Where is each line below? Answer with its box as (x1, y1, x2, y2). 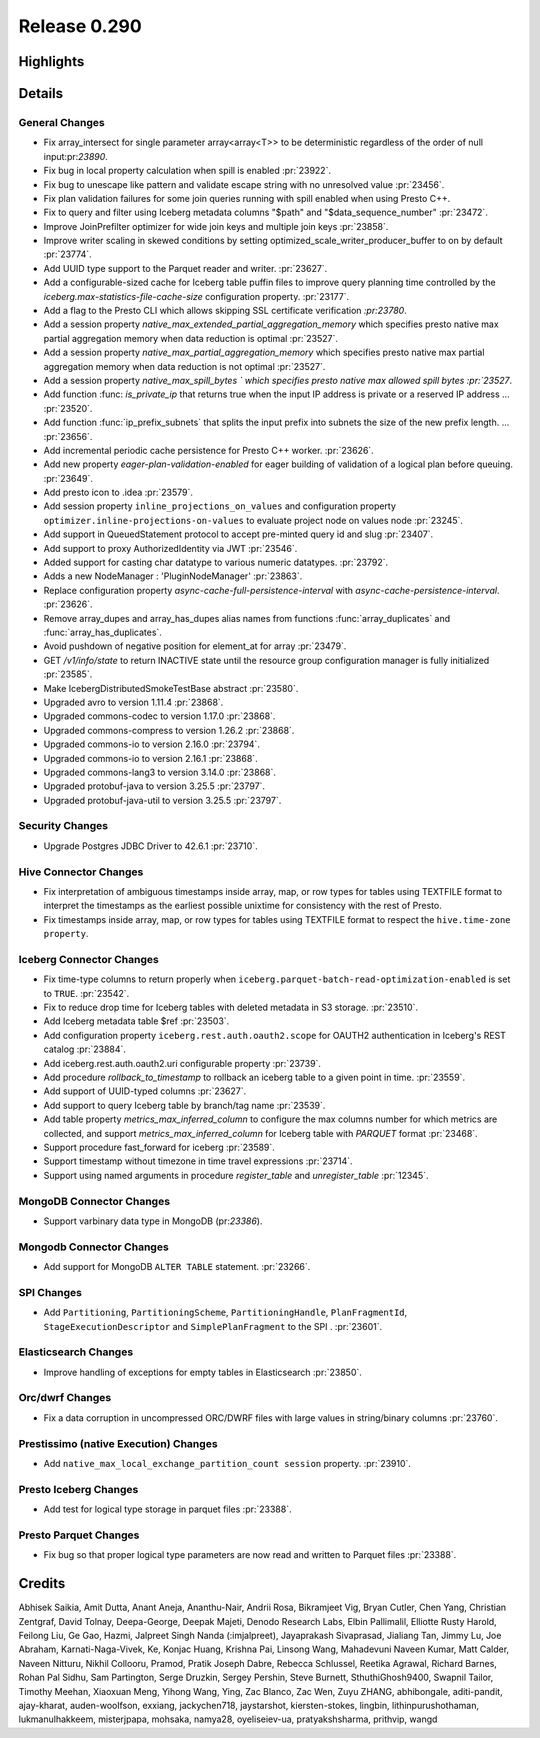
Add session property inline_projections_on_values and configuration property (43, 500, 397, 512)
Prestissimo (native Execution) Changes (18, 1436, 219, 1450)
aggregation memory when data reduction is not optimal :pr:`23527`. (43, 360, 326, 372)
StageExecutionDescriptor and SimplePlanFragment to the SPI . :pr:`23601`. (43, 1320, 383, 1332)
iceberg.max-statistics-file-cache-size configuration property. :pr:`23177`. (43, 290, 350, 302)
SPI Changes (18, 1285, 82, 1299)
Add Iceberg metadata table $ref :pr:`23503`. (43, 1015, 230, 1027)
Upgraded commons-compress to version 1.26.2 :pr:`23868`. (43, 724, 295, 736)
